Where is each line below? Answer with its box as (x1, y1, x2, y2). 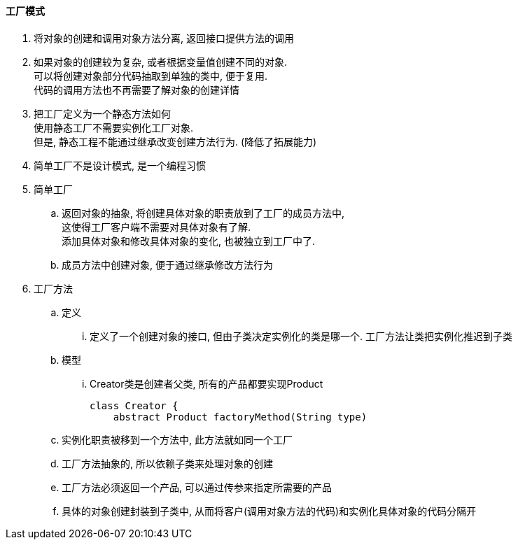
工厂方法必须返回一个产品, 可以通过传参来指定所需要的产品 (62, 481, 332, 493)
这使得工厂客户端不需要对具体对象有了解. (62, 220, 251, 233)
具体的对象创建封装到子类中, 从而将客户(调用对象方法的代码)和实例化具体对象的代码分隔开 (62, 504, 477, 517)
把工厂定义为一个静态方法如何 (34, 107, 171, 120)
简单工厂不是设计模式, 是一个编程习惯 (34, 159, 206, 171)
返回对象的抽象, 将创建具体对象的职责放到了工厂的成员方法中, (62, 206, 345, 219)
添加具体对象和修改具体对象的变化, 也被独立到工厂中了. (62, 234, 316, 247)
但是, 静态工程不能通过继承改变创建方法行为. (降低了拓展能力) (34, 135, 317, 148)
